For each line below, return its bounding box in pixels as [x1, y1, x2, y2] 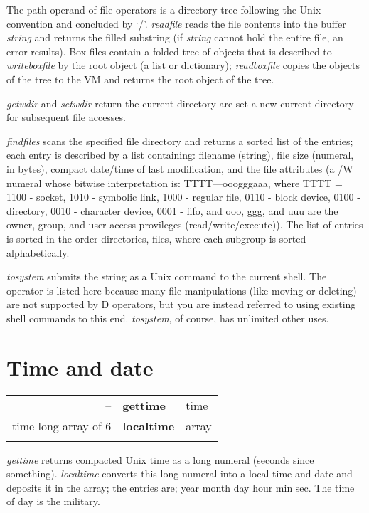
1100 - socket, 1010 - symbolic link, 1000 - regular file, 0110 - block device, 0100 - [6, 189, 360, 204]
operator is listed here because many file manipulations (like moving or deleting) [6, 282, 357, 297]
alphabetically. [6, 245, 70, 260]
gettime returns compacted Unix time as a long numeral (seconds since [6, 452, 314, 467]
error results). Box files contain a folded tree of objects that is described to [6, 43, 332, 58]
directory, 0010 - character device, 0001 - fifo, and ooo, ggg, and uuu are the [6, 203, 338, 218]
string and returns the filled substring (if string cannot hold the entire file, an [6, 30, 343, 45]
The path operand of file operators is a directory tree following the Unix [6, 2, 321, 16]
